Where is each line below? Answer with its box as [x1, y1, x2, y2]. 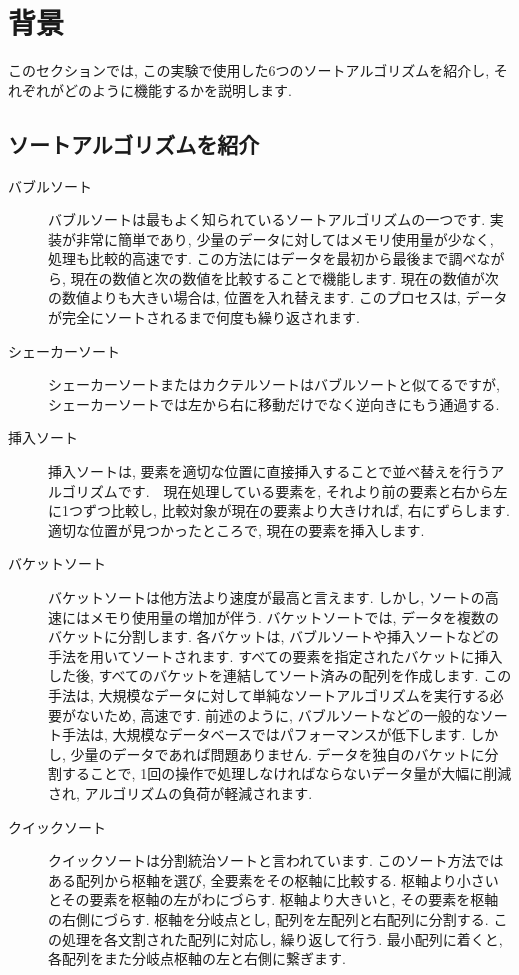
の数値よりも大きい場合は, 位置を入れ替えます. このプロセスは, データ [48, 287, 508, 308]
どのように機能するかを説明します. [63, 79, 292, 100]
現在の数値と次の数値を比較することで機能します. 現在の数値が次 [70, 267, 499, 288]
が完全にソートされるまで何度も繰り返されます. [48, 307, 360, 328]
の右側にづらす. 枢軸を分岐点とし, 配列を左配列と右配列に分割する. [48, 908, 489, 929]
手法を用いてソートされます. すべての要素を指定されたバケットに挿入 [48, 645, 503, 666]
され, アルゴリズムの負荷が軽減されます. [48, 782, 313, 803]
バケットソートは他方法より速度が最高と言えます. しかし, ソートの [48, 587, 485, 608]
